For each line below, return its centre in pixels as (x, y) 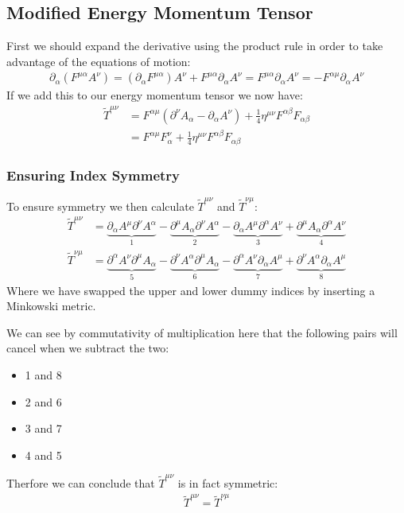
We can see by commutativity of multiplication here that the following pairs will (202, 332)
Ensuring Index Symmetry (93, 175)
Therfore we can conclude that (81, 483)
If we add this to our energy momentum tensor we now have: (155, 95)
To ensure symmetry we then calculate (100, 206)
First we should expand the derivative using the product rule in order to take (195, 46)
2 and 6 (43, 401)
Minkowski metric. (51, 306)
